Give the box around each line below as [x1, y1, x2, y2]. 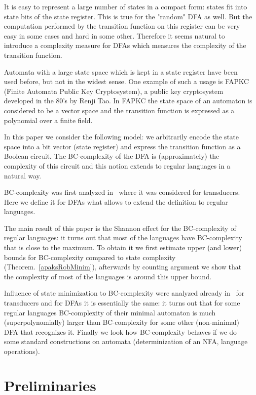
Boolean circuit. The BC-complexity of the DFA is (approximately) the [4, 151, 219, 161]
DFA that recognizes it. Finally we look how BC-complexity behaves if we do [4, 326, 237, 337]
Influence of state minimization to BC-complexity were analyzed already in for [4, 288, 245, 298]
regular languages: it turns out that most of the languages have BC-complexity [4, 232, 242, 243]
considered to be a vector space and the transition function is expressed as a [4, 105, 234, 115]
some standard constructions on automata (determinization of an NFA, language [4, 336, 248, 347]
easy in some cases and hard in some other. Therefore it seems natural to [4, 30, 225, 41]
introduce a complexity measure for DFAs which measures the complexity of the [4, 40, 246, 50]
